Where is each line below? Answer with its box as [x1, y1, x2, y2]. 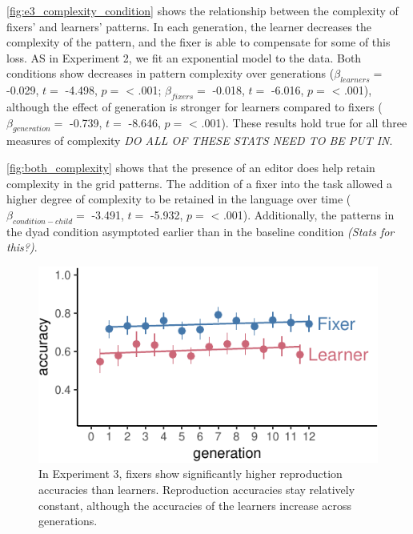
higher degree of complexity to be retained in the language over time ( [6, 191, 351, 207]
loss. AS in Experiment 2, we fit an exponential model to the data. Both [6, 49, 362, 66]
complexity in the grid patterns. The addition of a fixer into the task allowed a [6, 175, 393, 191]
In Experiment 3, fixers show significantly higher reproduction [38, 465, 343, 482]
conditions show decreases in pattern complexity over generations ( [6, 65, 335, 82]
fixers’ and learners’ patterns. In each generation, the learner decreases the [6, 18, 372, 34]
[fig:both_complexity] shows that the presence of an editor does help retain [6, 159, 375, 175]
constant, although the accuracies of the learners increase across [38, 496, 352, 513]
